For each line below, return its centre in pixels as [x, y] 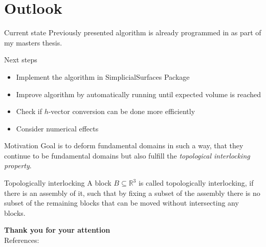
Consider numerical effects [57, 128]
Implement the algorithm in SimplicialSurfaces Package [103, 76]
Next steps [21, 60]
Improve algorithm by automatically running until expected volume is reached [138, 94]
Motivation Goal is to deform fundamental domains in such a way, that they [124, 145]
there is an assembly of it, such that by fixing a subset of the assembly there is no [132, 193]
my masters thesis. [33, 42]
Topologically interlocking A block [58, 183]
